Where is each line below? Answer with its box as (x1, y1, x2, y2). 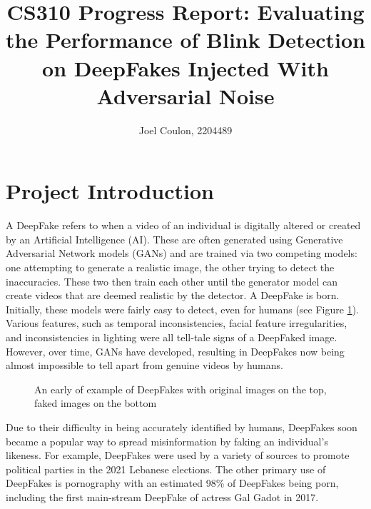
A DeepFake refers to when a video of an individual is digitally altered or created (6, 218, 361, 233)
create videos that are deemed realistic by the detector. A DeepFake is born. (6, 288, 340, 303)
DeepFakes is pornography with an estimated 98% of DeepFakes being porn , (6, 475, 339, 490)
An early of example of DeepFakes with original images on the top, (34, 381, 327, 396)
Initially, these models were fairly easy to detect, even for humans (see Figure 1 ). (6, 301, 359, 316)
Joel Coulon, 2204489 (138, 122, 233, 137)
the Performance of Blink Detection (6, 25, 365, 54)
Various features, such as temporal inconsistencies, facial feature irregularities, (6, 316, 347, 331)
